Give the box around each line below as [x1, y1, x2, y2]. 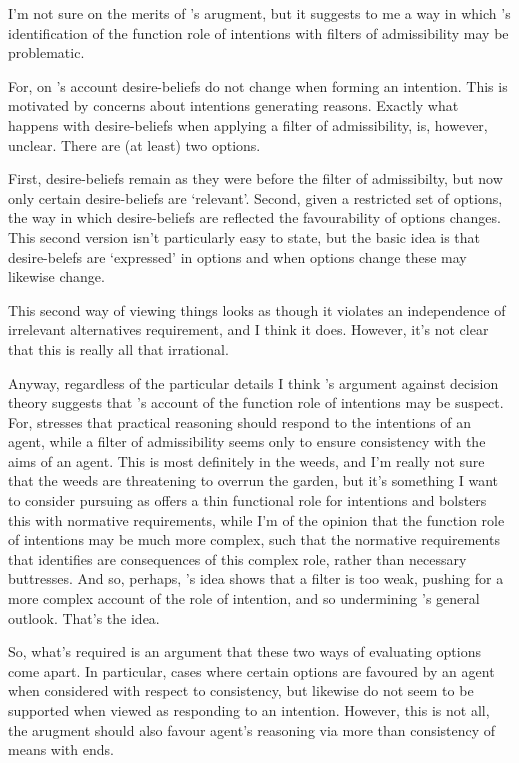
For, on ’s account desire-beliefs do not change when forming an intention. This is [8, 75, 508, 96]
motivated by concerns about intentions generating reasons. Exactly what [8, 95, 459, 116]
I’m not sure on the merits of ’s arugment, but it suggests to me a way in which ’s [8, 3, 511, 23]
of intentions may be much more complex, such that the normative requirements [8, 529, 500, 550]
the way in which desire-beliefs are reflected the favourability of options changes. [8, 207, 501, 228]
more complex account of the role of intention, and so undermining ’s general [8, 588, 480, 609]
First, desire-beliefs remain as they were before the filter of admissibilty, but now [8, 168, 503, 189]
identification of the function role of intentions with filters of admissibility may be [8, 22, 509, 43]
